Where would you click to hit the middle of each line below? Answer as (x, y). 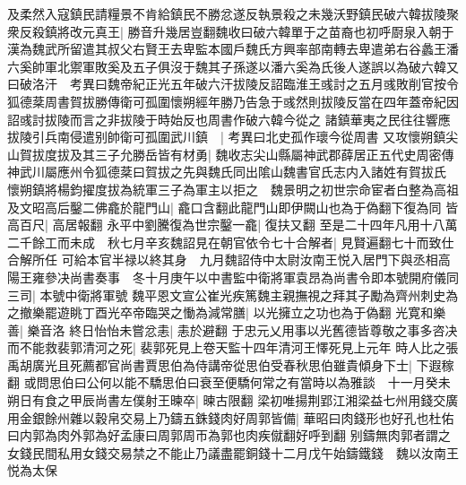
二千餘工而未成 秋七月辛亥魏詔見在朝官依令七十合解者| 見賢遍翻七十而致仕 (231, 242)
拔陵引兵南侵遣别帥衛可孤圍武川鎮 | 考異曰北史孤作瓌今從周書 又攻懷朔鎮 (227, 137)
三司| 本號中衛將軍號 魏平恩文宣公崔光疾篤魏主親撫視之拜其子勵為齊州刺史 (227, 294)
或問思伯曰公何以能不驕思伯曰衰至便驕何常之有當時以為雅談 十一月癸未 (237, 382)
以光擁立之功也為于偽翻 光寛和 (343, 312)
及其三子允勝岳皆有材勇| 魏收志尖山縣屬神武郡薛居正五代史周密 (255, 154)
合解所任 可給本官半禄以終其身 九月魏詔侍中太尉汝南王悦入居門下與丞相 (223, 260)
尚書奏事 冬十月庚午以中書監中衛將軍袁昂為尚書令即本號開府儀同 (264, 277)
